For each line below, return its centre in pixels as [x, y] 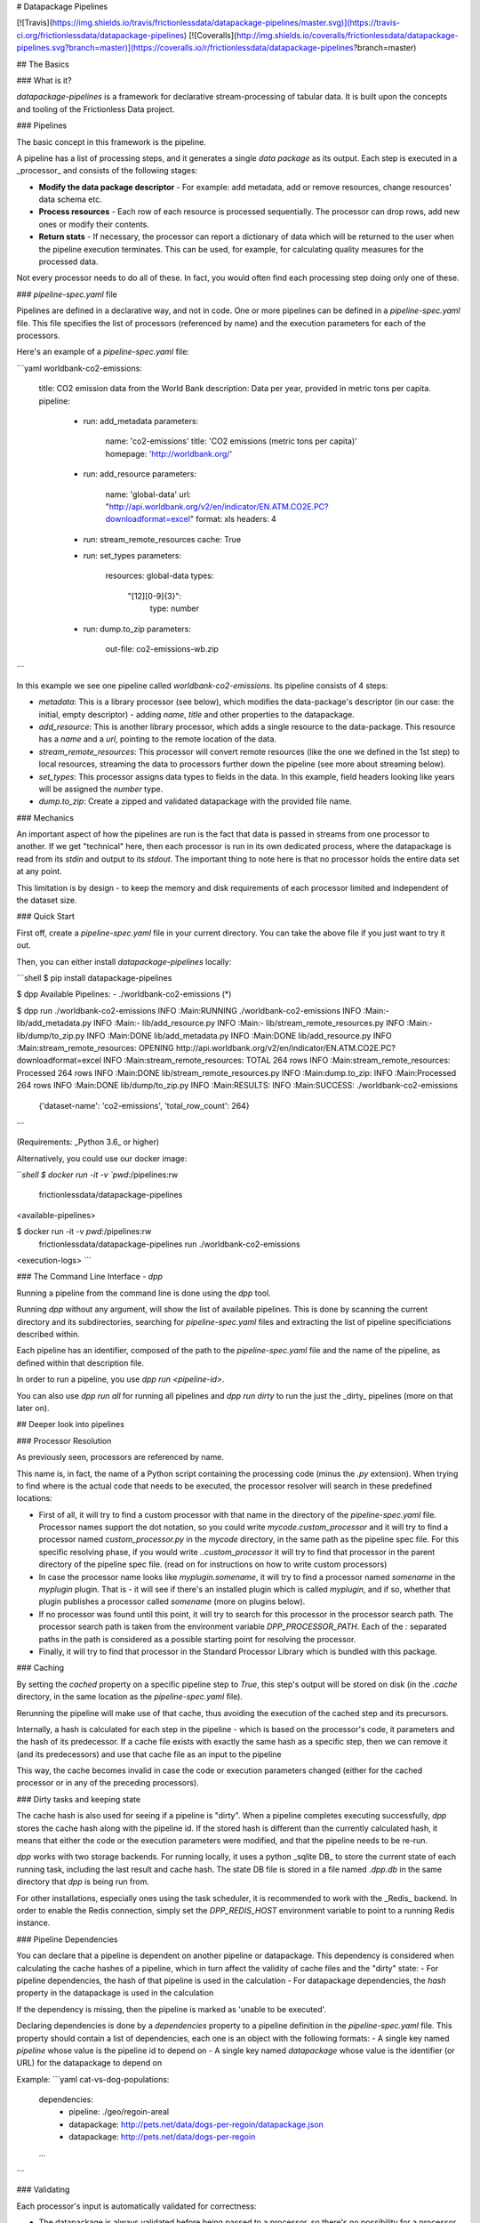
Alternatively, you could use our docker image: [102, 1158]
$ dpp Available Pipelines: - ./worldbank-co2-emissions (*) [124, 994]
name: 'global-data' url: [148, 494]
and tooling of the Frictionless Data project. [96, 109]
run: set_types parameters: [132, 556]
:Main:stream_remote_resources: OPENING [96, 1047]
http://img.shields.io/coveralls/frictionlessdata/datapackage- [348, 35]
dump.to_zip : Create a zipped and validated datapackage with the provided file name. [196, 801]
